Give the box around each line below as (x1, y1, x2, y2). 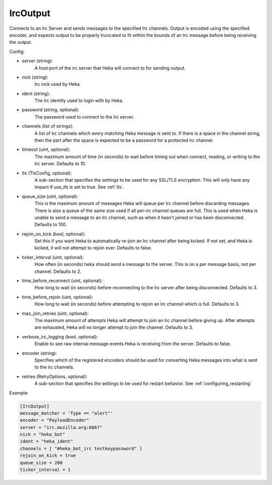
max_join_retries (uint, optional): (22, 310, 89, 316)
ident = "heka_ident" (20, 439, 74, 444)
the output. (9, 39, 32, 45)
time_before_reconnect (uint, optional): (22, 278, 103, 284)
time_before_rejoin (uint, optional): (22, 294, 93, 300)
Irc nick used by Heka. (34, 81, 81, 87)
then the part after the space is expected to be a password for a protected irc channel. (34, 137, 214, 143)
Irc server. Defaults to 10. (34, 160, 87, 167)
